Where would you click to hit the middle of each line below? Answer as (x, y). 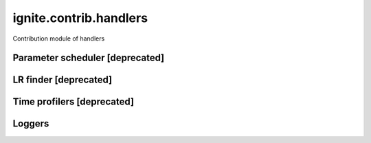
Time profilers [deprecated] (73, 102)
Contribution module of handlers (59, 38)
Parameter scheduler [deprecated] (89, 58)
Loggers (31, 124)
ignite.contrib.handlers (80, 18)
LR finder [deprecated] (63, 80)
